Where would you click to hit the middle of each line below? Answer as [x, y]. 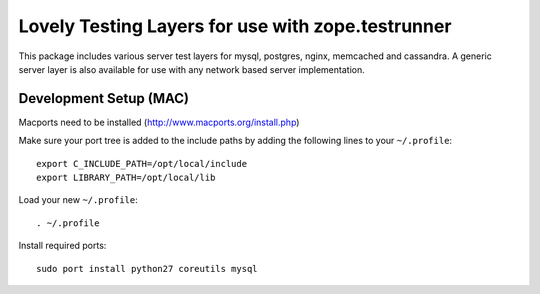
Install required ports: [62, 246]
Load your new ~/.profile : [78, 200]
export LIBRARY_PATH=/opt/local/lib [126, 178]
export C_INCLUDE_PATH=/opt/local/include [142, 163]
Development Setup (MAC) [104, 98]
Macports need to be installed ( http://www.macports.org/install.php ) [159, 122]
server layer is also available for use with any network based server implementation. [191, 69]
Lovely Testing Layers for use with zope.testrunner [235, 26]
